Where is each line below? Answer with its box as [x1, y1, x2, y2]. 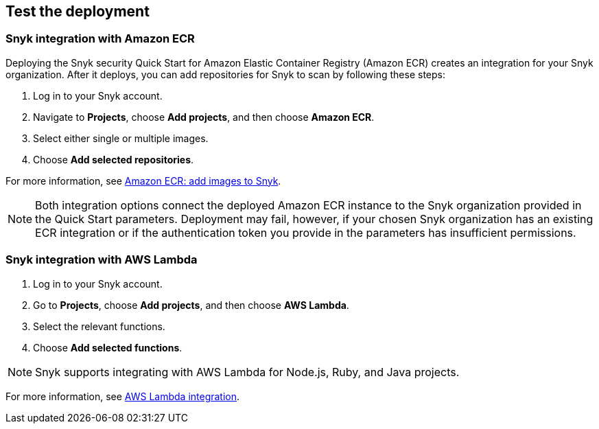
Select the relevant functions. [33, 320, 165, 332]
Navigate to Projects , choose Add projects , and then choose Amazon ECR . [33, 111, 375, 123]
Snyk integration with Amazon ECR [5, 32, 195, 46]
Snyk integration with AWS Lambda [5, 253, 198, 267]
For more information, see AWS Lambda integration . [5, 390, 240, 402]
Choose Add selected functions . [33, 341, 183, 353]
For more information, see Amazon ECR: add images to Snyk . [5, 174, 281, 187]
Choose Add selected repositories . [33, 153, 194, 165]
